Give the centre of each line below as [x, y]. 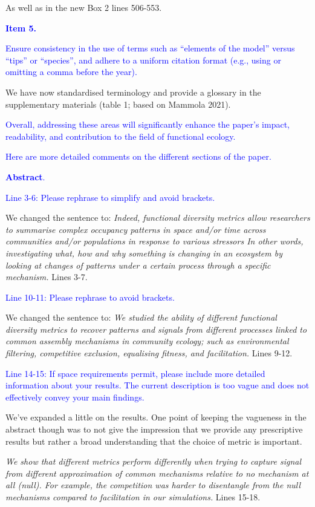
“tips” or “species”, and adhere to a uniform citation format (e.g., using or [143, 60]
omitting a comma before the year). [71, 72]
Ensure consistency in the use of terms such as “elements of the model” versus [150, 48]
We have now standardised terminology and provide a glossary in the [133, 92]
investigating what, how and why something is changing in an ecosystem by [144, 253]
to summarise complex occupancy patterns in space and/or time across [136, 229]
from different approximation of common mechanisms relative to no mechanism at [157, 473]
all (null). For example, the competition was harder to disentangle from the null [153, 485]
